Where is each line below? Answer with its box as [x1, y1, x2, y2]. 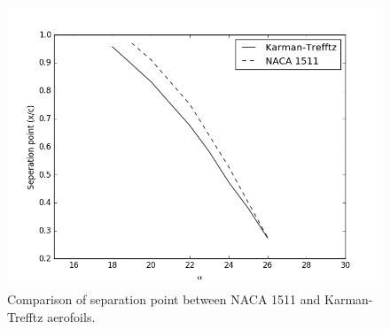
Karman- [324, 290, 373, 308]
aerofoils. [47, 307, 96, 325]
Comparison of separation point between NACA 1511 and [7, 290, 321, 308]
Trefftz [7, 307, 43, 325]
